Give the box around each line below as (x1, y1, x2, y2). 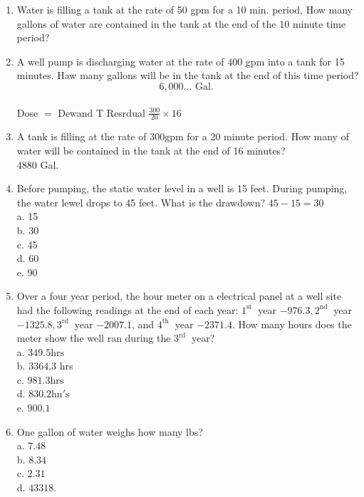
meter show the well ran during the (16, 330, 171, 345)
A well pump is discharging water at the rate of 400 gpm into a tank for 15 (16, 53, 345, 68)
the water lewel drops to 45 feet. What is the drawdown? (16, 194, 266, 209)
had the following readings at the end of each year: (16, 302, 239, 317)
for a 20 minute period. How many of (187, 129, 349, 144)
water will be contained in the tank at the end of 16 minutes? (16, 142, 286, 157)
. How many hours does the (232, 316, 352, 331)
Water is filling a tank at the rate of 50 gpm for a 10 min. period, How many (16, 2, 353, 16)
